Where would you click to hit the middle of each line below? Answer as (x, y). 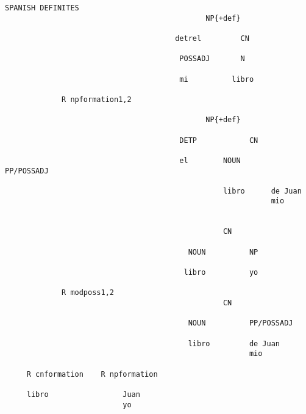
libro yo (221, 273)
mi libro (217, 79)
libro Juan (83, 394)
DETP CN (219, 140)
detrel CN (212, 38)
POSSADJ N (212, 59)
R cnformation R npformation (92, 374)
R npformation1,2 (97, 99)
